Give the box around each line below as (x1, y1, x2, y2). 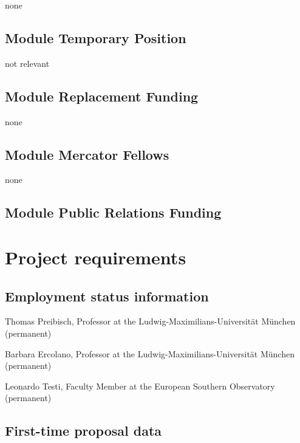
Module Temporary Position (5, 28, 186, 47)
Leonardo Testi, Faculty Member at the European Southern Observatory (5, 379, 275, 392)
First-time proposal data (5, 421, 162, 440)
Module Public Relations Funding (5, 203, 222, 222)
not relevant (5, 57, 50, 69)
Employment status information (5, 286, 209, 305)
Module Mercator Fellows (5, 145, 169, 163)
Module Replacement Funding (5, 86, 199, 105)
